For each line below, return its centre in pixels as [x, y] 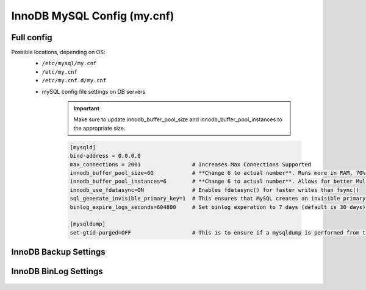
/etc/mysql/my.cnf [69, 63]
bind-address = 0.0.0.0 [106, 156]
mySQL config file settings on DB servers [94, 91]
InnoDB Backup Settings [59, 252]
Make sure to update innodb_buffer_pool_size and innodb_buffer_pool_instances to [178, 119]
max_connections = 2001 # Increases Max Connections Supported [190, 164]
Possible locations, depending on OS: [59, 52]
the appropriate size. [99, 128]
